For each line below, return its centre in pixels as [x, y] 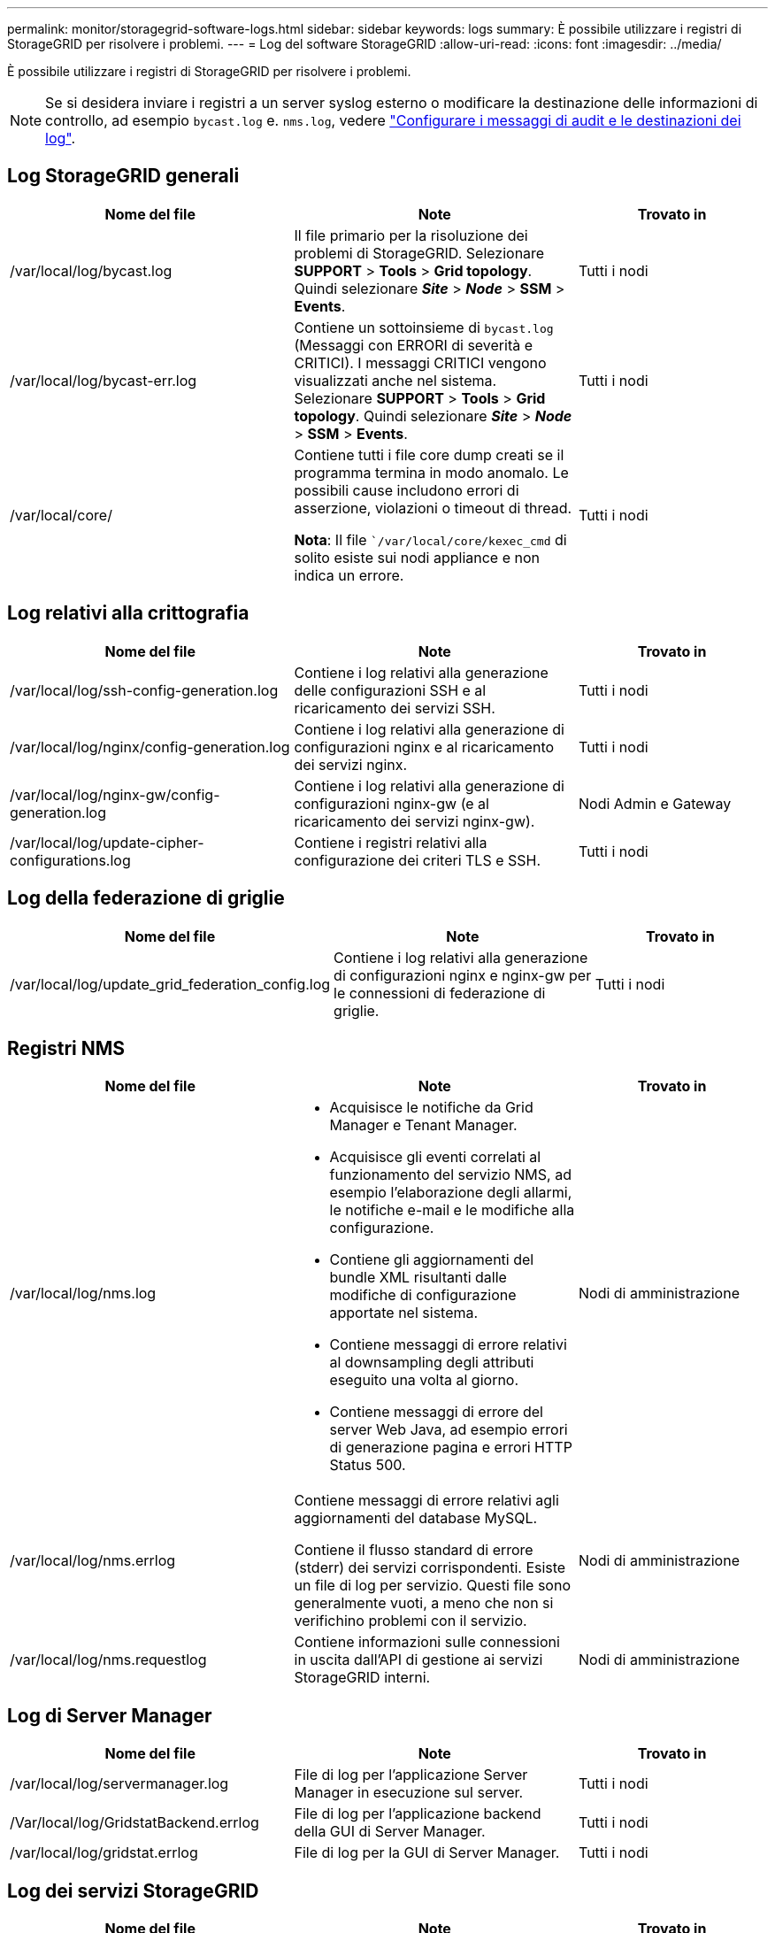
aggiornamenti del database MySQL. [416, 1518]
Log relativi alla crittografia [128, 613]
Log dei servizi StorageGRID [133, 1891]
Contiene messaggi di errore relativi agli [426, 1501]
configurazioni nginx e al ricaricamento [424, 747]
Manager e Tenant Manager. [423, 1125]
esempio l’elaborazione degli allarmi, [451, 1193]
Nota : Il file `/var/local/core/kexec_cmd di [430, 539]
